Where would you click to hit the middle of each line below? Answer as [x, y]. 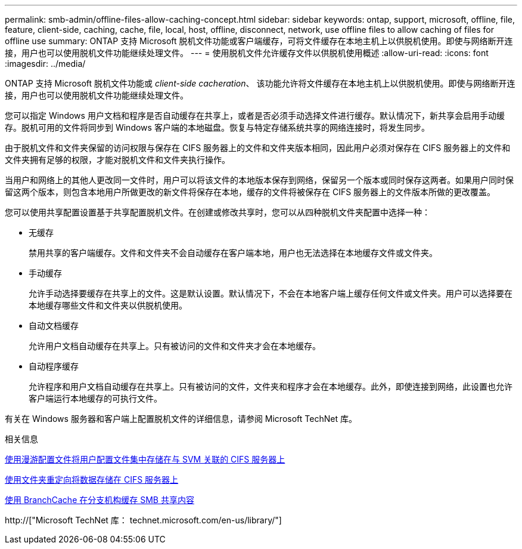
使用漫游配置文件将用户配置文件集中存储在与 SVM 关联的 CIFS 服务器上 [145, 459]
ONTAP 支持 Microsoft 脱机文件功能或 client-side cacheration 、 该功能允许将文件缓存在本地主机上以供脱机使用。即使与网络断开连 [260, 83]
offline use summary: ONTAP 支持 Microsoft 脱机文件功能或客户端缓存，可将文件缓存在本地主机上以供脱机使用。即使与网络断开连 [259, 41]
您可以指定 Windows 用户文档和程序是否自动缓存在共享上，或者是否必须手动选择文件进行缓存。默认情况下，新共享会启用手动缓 [255, 115]
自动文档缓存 [54, 326]
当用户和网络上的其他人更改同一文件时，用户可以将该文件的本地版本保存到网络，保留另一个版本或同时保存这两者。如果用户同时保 [259, 180]
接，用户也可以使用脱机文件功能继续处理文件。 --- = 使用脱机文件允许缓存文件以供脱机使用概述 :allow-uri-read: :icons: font [247, 53]
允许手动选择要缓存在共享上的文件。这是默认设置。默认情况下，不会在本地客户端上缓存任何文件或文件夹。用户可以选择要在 [271, 293]
